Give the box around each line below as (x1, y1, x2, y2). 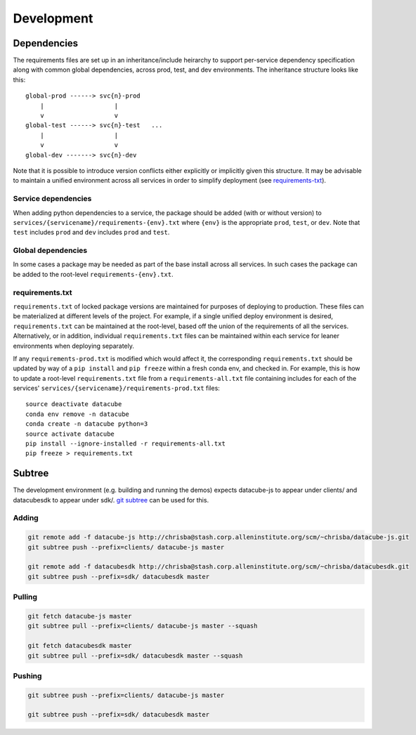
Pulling (13, 592, 38, 602)
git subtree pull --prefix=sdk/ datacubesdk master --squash (27, 651, 243, 660)
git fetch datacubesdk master (27, 642, 132, 650)
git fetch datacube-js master (27, 612, 132, 620)
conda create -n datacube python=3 (25, 420, 148, 428)
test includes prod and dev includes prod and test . (13, 228, 170, 237)
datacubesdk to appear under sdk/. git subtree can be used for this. (13, 495, 209, 504)
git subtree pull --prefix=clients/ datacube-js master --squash (27, 622, 258, 630)
